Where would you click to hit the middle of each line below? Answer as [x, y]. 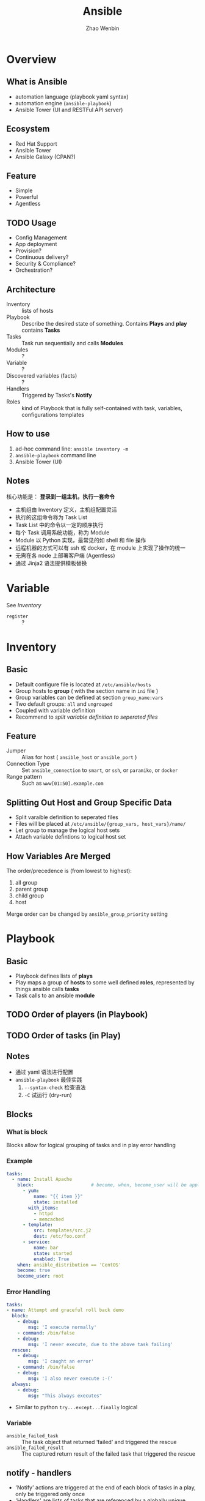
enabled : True [51, 1259]
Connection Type [28, 764]
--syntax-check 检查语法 [55, 1087]
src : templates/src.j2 [62, 1231]
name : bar [46, 1248]
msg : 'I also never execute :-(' [71, 1379]
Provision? [28, 251]
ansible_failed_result [35, 1448]
